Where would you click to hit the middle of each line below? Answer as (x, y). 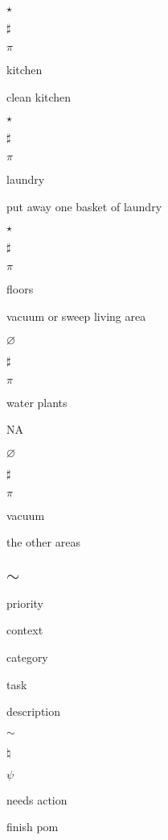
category (27, 657)
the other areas (43, 542)
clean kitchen (39, 96)
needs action (37, 799)
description (34, 711)
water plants (37, 402)
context (25, 630)
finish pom (33, 827)
